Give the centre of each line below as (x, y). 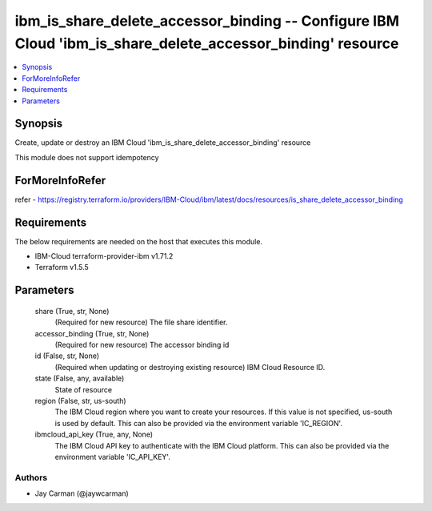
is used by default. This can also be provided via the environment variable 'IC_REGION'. (199, 423)
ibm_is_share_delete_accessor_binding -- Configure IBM (207, 21)
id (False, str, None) (67, 356)
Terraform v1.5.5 (62, 268)
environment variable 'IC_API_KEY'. (113, 457)
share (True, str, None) (72, 311)
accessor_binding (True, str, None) (92, 333)
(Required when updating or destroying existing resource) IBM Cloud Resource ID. (190, 367)
